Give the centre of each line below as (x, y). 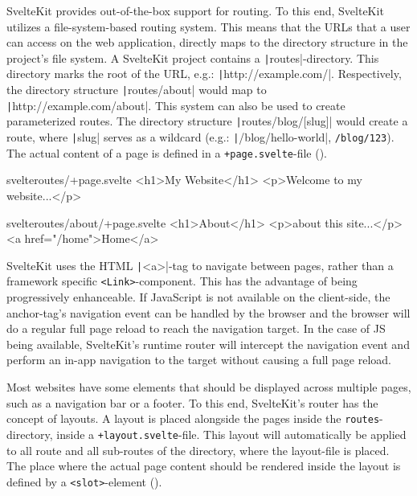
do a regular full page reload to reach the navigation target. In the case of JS (196, 328)
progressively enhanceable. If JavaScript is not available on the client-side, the (198, 297)
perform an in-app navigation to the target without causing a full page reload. (199, 360)
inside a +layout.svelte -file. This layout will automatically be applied (231, 434)
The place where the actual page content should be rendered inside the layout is (204, 466)
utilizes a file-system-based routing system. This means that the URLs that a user (208, 26)
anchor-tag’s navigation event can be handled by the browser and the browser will (208, 312)
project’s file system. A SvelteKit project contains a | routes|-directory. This (193, 57)
